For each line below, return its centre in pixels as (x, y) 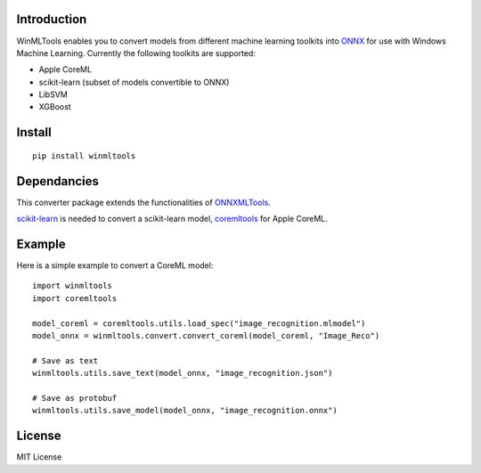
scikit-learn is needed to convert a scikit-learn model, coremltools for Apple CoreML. (172, 219)
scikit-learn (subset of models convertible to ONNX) (134, 82)
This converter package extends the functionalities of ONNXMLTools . (143, 202)
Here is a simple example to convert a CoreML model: (115, 265)
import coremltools (75, 298)
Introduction (52, 19)
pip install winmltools (84, 155)
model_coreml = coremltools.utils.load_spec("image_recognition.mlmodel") (199, 323)
